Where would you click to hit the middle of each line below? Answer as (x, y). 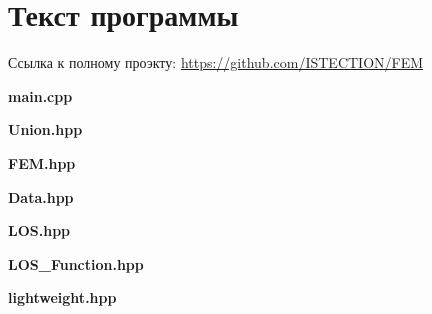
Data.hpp (41, 196)
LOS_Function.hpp (76, 263)
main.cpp (40, 95)
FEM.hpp (42, 162)
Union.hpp (45, 129)
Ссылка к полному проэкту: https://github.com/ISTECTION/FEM (216, 62)
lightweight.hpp (62, 297)
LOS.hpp (39, 230)
